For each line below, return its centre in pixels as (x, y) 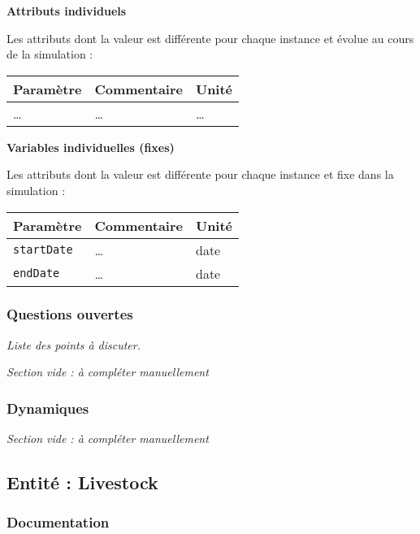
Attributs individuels (67, 11)
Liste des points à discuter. (74, 344)
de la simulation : (50, 54)
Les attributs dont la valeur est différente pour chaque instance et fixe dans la (200, 174)
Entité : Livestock (82, 482)
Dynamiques (48, 408)
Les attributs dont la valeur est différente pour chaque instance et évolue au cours (210, 38)
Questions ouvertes (70, 314)
